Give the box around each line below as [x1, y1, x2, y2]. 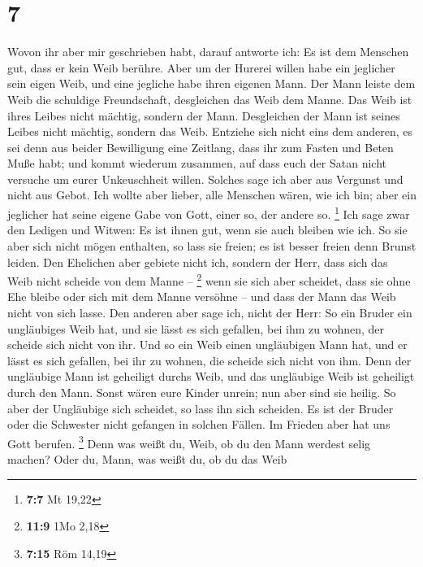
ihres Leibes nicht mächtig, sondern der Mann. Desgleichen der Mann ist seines [7, 107, 400, 124]
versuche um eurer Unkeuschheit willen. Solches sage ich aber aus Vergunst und [7, 170, 404, 187]
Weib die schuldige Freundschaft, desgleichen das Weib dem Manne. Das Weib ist [7, 90, 412, 107]
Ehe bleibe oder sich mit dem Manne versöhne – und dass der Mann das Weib [7, 288, 396, 305]
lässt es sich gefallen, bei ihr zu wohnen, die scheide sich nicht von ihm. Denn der [7, 351, 412, 369]
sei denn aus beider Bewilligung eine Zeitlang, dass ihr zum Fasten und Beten [7, 138, 394, 155]
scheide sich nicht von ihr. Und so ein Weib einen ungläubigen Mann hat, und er [7, 336, 408, 353]
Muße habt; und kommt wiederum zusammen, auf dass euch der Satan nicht [7, 155, 386, 172]
